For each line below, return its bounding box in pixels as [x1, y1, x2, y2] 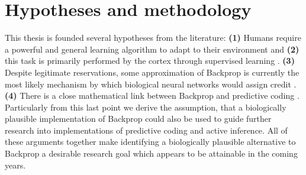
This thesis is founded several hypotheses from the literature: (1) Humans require [5, 31, 301, 44]
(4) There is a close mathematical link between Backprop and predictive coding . [5, 89, 299, 102]
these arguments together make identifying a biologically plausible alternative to [5, 135, 296, 148]
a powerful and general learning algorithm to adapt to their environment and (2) [5, 43, 299, 55]
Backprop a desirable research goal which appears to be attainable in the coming [5, 147, 298, 160]
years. [5, 158, 26, 171]
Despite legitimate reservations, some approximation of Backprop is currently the [5, 66, 299, 78]
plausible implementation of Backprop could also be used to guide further [5, 112, 272, 125]
